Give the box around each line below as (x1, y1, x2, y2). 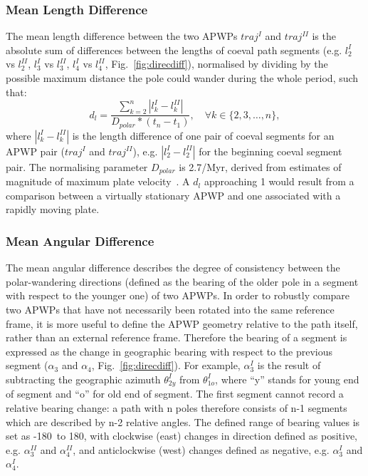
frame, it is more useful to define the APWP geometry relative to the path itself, (6, 316, 358, 331)
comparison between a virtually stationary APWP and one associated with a (6, 187, 341, 202)
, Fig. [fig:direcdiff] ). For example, (91, 358, 241, 373)
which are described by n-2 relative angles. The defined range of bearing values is (6, 414, 360, 429)
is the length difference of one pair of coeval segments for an (72, 128, 335, 143)
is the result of (257, 358, 321, 373)
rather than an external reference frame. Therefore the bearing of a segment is (6, 330, 347, 345)
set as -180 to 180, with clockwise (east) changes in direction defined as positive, (6, 428, 358, 443)
